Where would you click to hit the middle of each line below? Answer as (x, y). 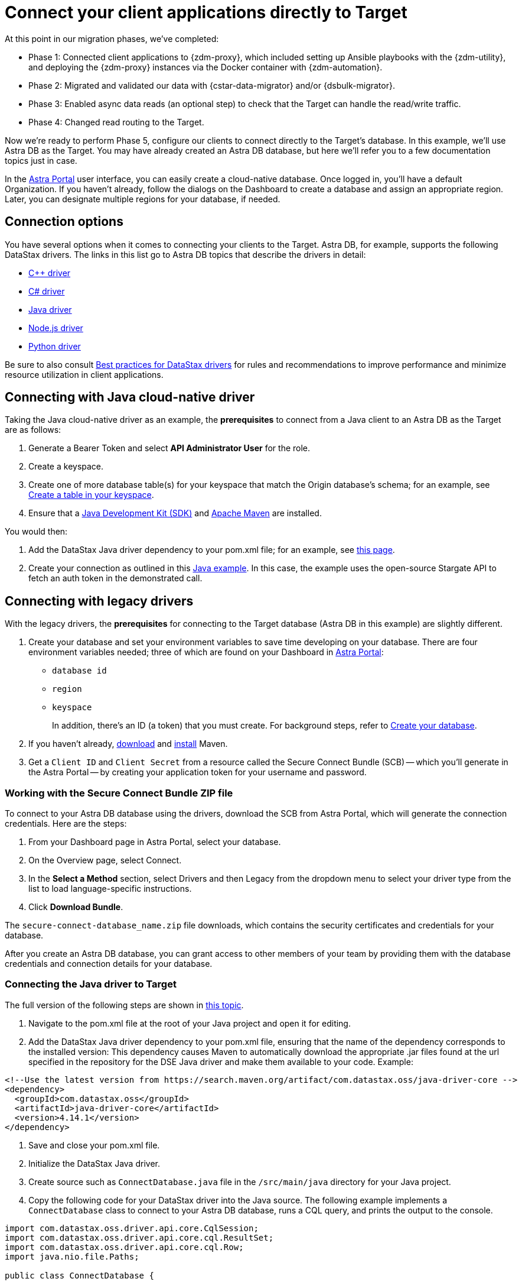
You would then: (36, 532)
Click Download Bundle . (76, 907)
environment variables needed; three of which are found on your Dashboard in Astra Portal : (206, 652)
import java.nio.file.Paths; (72, 1256)
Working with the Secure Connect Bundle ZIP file (119, 793)
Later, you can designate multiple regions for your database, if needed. (143, 199)
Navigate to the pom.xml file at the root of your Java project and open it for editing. (190, 1023)
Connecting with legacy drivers (99, 601)
